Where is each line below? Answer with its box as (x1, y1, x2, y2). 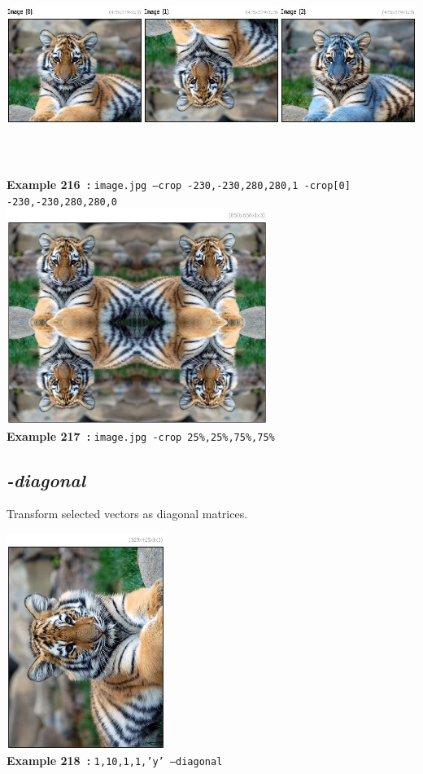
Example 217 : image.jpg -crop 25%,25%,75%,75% (7, 427, 275, 444)
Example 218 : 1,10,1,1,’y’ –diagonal (7, 752, 223, 769)
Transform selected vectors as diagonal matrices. (7, 505, 248, 522)
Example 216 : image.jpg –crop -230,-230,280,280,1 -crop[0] (7, 176, 351, 193)
